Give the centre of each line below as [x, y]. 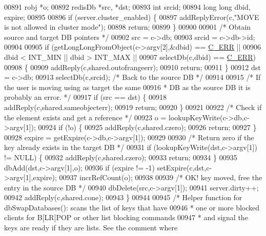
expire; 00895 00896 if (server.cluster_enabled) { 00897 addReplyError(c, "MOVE [132, 17]
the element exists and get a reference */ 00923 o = [85, 117]
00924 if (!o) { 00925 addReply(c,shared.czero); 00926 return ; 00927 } [147, 127]
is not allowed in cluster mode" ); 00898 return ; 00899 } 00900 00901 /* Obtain [128, 27]
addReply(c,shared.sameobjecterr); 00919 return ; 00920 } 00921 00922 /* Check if [133, 107]
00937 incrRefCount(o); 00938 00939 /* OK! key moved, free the [161, 177]
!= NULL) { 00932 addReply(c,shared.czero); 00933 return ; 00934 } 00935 [121, 157]
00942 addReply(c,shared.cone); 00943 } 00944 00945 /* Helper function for [123, 197]
